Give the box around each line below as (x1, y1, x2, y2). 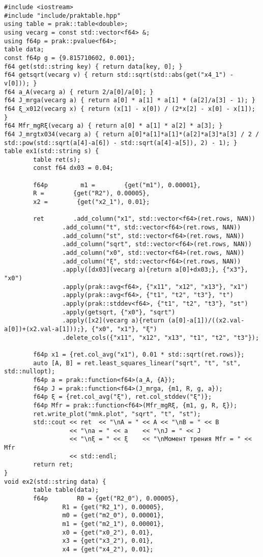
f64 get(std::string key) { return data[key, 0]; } (4, 63, 183, 70)
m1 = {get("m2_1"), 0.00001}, (62, 520, 164, 528)
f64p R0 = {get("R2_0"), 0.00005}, (33, 495, 179, 503)
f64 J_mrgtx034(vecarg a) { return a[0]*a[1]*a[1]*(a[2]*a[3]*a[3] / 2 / (4, 130, 259, 138)
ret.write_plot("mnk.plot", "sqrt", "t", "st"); (33, 410, 201, 418)
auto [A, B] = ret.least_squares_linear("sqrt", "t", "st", (33, 359, 241, 367)
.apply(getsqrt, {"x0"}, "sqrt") (62, 308, 176, 316)
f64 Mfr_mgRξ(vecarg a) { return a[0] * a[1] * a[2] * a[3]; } (4, 122, 223, 130)
